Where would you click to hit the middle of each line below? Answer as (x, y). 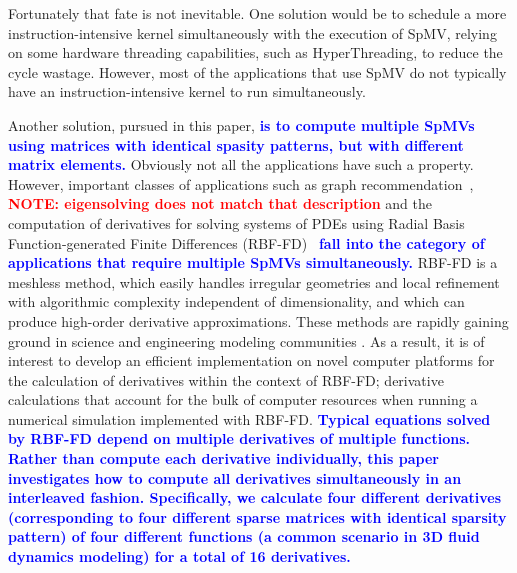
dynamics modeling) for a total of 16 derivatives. (179, 556)
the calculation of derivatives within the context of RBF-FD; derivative (226, 379)
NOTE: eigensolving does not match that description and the (220, 203)
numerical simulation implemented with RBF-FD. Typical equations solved (249, 418)
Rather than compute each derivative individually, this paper (223, 458)
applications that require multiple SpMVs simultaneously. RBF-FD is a (253, 262)
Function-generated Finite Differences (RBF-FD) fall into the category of (246, 242)
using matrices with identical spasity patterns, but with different (236, 144)
